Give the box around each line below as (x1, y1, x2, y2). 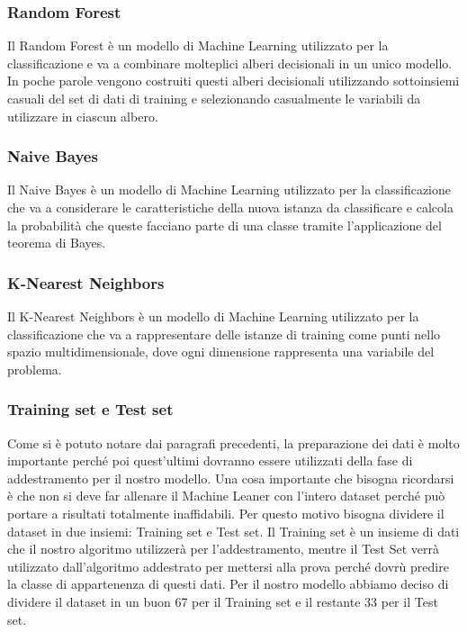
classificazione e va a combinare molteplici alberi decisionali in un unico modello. (7, 53, 453, 72)
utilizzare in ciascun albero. (7, 106, 158, 125)
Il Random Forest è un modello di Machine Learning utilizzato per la (7, 36, 389, 55)
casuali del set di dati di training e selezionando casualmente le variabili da (7, 89, 421, 107)
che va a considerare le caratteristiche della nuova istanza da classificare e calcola (7, 198, 454, 216)
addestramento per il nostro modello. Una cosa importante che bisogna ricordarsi (7, 468, 454, 487)
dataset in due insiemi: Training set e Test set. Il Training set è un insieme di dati (7, 521, 460, 540)
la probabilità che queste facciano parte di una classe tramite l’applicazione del (7, 215, 442, 234)
